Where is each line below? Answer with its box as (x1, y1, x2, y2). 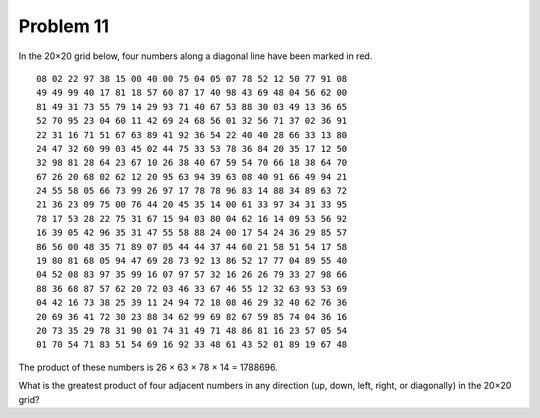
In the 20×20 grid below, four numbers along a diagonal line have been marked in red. (18, 50, 373, 62)
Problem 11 (18, 15, 110, 37)
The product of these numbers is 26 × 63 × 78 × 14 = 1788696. (18, 361, 279, 373)
